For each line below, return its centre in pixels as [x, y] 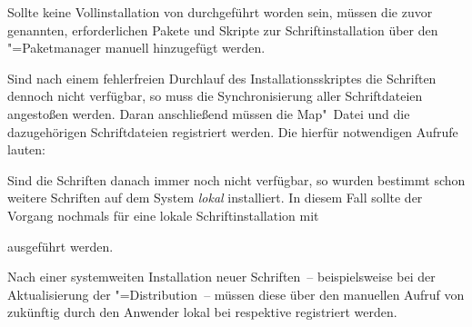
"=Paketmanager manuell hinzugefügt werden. [136, 48]
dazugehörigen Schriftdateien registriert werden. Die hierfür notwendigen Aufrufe [233, 131]
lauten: [27, 149]
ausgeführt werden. [60, 246]
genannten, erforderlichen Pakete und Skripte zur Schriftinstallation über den [223, 30]
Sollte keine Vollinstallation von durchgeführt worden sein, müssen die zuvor [220, 12]
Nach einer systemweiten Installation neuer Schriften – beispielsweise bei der [221, 277]
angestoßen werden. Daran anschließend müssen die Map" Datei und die [209, 113]
